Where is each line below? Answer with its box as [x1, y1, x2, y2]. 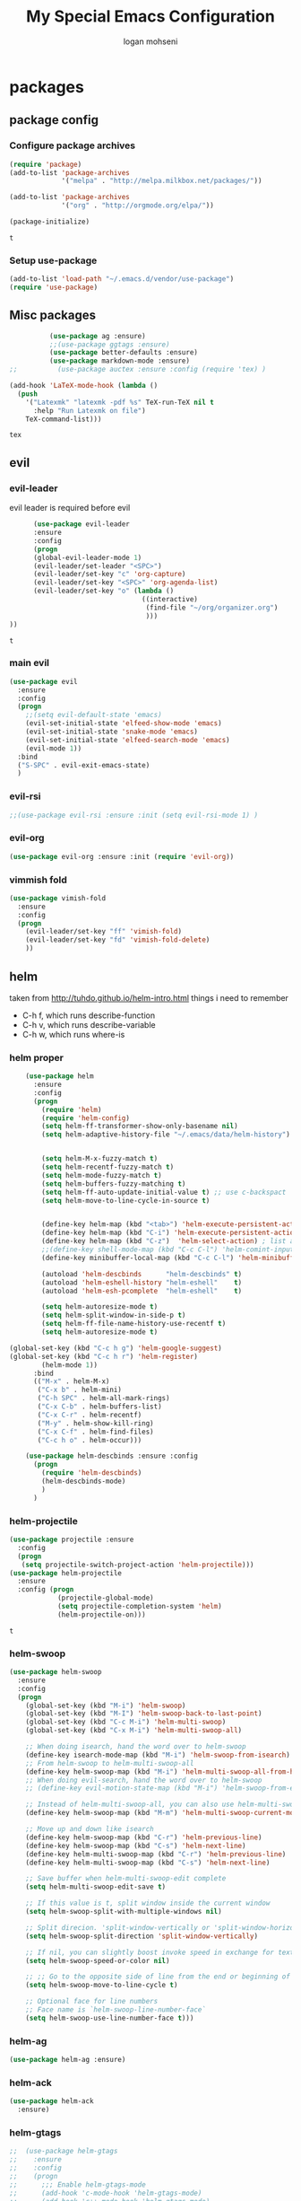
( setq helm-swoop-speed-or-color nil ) [25, 1956, 170, 1965]
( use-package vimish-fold [9, 893, 106, 903]
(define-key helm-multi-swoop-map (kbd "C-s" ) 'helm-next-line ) [25, 1858, 271, 1867]
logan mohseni [123, 36, 178, 47]
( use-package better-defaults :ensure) [48, 348, 199, 357]
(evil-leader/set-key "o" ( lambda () [32, 586, 175, 596]
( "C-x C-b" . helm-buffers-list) [37, 1402, 163, 1411]
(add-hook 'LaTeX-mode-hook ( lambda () [9, 381, 159, 390]
